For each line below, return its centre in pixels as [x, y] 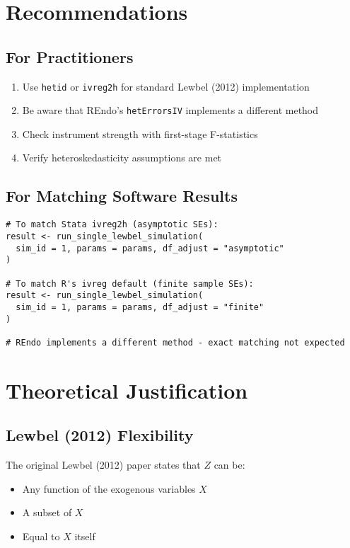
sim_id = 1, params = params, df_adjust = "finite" [140, 307]
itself [85, 536]
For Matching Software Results [122, 196]
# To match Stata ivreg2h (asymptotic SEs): [112, 225]
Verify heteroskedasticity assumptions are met [122, 158]
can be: [229, 465]
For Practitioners [70, 56]
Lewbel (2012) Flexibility [100, 435]
